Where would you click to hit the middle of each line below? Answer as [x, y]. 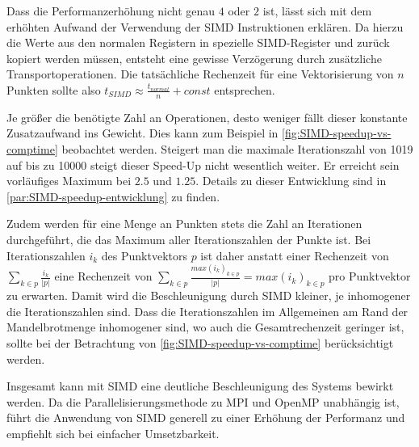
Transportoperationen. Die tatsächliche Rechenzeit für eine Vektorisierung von [200, 74]
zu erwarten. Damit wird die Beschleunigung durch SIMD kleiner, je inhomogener [209, 295]
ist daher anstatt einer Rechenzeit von [295, 255]
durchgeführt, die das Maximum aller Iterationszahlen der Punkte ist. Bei [189, 239]
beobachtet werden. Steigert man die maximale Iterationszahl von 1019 [237, 148]
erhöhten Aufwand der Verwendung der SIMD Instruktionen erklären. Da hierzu [205, 26]
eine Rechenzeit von [103, 276]
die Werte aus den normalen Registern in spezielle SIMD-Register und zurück [198, 42]
